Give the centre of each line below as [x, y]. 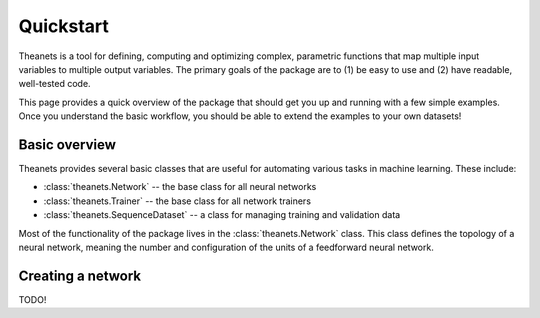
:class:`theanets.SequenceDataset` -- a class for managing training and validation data [222, 215]
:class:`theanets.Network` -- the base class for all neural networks [180, 187]
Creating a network [80, 275]
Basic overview [67, 144]
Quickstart [64, 26]
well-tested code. [54, 84]
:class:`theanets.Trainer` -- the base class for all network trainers [177, 201]
